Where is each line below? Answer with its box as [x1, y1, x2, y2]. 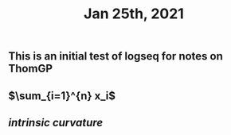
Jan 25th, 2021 [83, 5, 185, 23]
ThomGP [8, 62, 53, 75]
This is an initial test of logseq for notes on [8, 49, 223, 64]
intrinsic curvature [8, 116, 104, 129]
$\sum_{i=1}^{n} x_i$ [8, 89, 116, 102]
